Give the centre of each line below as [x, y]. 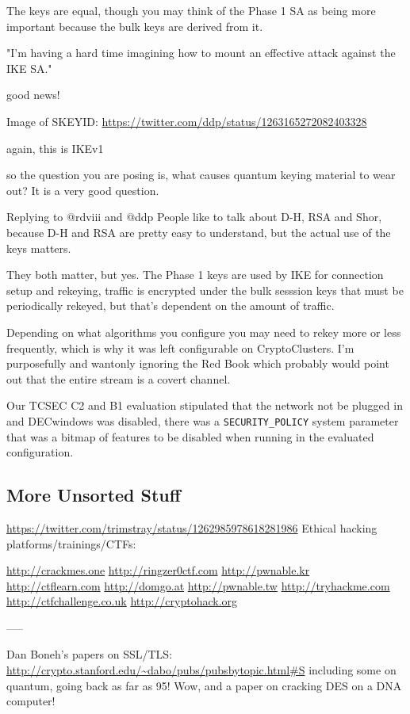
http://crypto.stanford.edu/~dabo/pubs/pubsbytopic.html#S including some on [201, 670]
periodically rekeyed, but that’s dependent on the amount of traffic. [171, 305]
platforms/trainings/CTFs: [71, 543]
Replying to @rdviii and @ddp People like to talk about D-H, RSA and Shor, [194, 217]
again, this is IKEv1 [55, 148]
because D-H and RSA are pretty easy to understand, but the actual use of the [199, 232]
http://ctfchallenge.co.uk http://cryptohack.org [122, 601]
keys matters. [39, 248]
